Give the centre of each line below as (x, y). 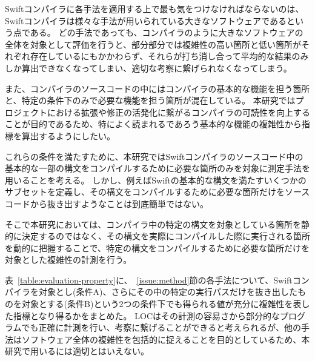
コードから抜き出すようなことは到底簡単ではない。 (107, 203)
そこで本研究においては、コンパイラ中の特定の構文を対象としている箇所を (153, 224)
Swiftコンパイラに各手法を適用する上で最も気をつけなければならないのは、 (154, 8)
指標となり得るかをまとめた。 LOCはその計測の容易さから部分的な (146, 315)
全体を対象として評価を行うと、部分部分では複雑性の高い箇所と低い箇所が (153, 44)
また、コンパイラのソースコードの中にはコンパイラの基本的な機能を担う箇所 (157, 88)
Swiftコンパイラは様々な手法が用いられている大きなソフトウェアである (146, 20)
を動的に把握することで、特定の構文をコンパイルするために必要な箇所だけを (157, 247)
